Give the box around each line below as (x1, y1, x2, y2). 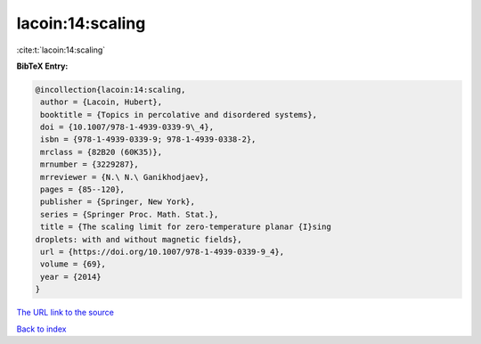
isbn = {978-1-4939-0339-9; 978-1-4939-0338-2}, (40, 135, 257, 144)
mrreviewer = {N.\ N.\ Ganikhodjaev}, (40, 172, 209, 182)
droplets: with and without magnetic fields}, (35, 234, 242, 244)
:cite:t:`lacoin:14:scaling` (16, 45, 106, 55)
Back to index (16, 324, 67, 334)
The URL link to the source (16, 307, 115, 318)
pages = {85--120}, (40, 184, 125, 195)
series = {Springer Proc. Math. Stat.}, (40, 209, 219, 219)
